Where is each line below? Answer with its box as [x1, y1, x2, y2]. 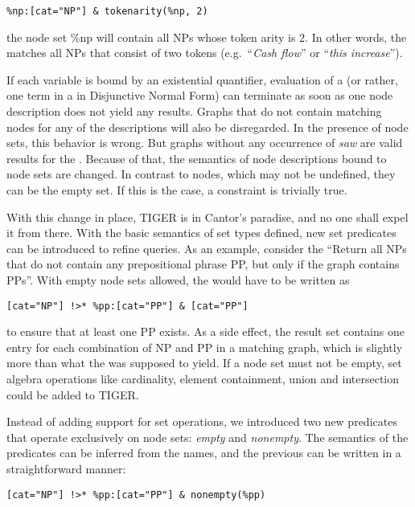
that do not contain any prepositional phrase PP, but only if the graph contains [6, 256, 400, 272]
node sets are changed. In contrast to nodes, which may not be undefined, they [6, 166, 396, 182]
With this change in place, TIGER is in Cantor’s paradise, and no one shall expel [6, 208, 409, 225]
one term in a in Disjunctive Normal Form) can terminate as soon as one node [6, 87, 393, 104]
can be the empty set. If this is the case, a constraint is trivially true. [6, 182, 347, 198]
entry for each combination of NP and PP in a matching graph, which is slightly [6, 338, 403, 355]
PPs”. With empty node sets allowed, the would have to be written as [6, 271, 350, 288]
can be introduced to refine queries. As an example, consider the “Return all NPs [6, 239, 407, 256]
